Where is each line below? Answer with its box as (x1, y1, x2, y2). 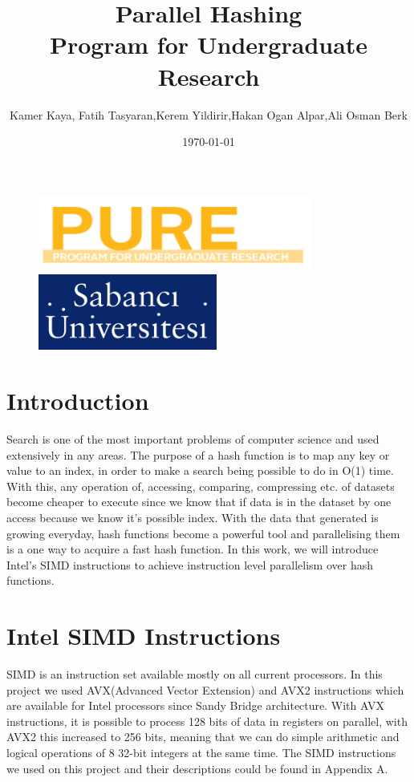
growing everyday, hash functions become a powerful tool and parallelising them (6, 525, 400, 541)
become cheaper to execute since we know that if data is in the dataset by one (6, 493, 392, 510)
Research (157, 59, 260, 92)
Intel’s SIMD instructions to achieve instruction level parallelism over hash (6, 556, 373, 573)
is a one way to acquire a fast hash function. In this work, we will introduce (6, 541, 379, 557)
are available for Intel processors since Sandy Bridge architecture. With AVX (6, 697, 384, 714)
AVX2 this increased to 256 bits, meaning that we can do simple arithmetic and (6, 728, 400, 745)
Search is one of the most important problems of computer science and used (6, 430, 379, 447)
